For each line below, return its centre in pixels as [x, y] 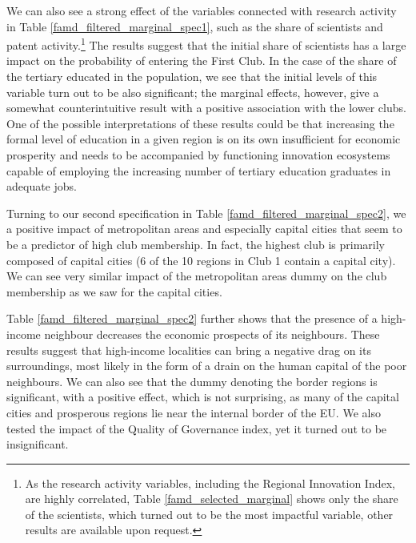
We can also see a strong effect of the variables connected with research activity [202, 10]
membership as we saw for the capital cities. [114, 291]
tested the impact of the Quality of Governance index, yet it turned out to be [197, 428]
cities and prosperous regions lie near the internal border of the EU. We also [194, 412]
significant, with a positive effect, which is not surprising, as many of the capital [203, 397]
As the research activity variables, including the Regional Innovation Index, [210, 483]
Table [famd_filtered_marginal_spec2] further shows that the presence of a [192, 318]
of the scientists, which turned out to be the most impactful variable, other [209, 514]
